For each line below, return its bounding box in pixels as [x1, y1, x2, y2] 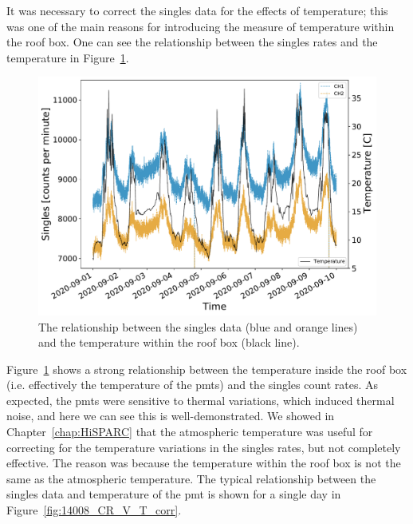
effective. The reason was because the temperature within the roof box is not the [6, 455, 401, 471]
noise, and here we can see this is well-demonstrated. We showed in [6, 407, 335, 424]
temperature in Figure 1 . [6, 49, 129, 65]
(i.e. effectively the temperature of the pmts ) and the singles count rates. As [6, 376, 378, 393]
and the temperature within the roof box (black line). [38, 334, 300, 351]
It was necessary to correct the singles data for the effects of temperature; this [6, 2, 388, 18]
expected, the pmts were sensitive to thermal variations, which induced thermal [6, 391, 395, 408]
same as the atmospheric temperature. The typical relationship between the [6, 470, 376, 486]
